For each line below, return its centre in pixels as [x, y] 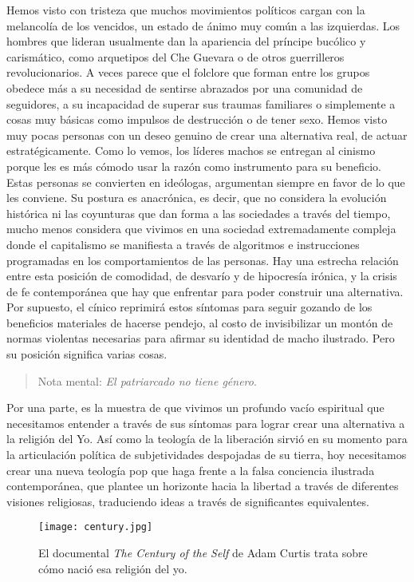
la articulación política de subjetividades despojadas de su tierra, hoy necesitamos [207, 455]
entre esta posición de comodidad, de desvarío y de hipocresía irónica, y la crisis [202, 276]
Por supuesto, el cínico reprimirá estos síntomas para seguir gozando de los [189, 307]
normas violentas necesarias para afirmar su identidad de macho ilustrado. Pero [201, 338]
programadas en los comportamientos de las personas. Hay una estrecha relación [203, 260]
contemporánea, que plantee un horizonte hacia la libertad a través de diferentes [203, 486]
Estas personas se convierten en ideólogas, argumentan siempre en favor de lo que [206, 182]
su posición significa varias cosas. [87, 354]
